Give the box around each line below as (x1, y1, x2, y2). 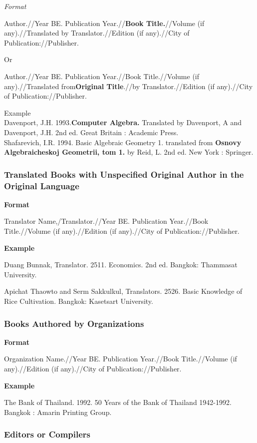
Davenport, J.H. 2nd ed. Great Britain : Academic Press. (4, 127, 179, 137)
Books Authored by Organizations (4, 317, 144, 329)
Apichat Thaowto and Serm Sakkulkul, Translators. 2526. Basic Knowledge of (4, 286, 243, 296)
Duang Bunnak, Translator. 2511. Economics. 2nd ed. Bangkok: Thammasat (4, 259, 238, 270)
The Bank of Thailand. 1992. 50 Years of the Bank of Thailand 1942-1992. (4, 397, 232, 407)
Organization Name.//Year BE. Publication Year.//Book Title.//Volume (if (4, 353, 237, 364)
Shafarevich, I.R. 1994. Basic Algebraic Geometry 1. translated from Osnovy (4, 137, 242, 147)
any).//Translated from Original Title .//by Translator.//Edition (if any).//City (4, 81, 253, 91)
